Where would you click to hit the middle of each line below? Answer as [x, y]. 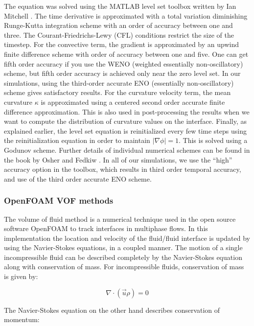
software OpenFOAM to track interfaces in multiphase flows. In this [106, 228]
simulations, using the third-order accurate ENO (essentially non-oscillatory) [119, 82]
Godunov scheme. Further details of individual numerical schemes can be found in [127, 150]
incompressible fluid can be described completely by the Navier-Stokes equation [123, 257]
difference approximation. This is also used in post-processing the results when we [127, 111]
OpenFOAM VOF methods [59, 200]
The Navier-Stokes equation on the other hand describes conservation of [112, 310]
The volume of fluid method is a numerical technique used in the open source [120, 219]
